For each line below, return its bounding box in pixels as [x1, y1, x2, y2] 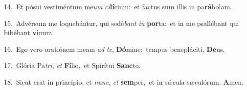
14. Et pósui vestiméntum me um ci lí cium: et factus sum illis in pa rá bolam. [4, 1, 232, 11]
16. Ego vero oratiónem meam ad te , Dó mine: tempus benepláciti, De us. [4, 44, 225, 54]
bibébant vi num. [4, 27, 54, 38]
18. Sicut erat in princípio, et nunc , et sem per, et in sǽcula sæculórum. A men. [4, 76, 244, 87]
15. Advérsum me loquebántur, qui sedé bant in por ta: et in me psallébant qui [4, 18, 239, 28]
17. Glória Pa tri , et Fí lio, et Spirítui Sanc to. [4, 60, 141, 70]
